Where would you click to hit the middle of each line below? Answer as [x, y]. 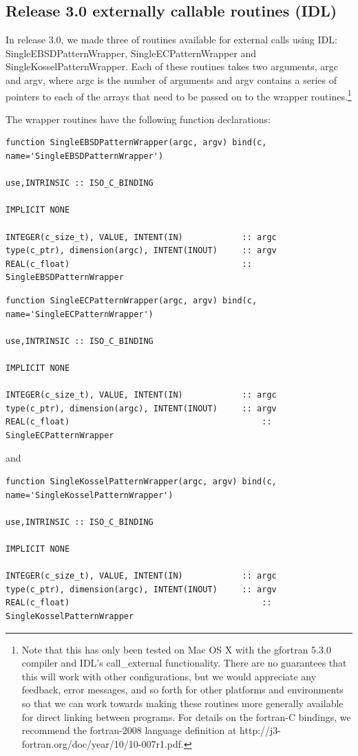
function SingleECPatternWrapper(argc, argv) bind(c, [131, 300]
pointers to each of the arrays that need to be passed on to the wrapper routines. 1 [179, 95]
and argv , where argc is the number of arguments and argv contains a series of [171, 79]
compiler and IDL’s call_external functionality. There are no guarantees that [184, 663]
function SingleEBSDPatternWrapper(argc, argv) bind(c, [136, 143]
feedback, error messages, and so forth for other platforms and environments [182, 690]
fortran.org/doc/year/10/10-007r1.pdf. [103, 743]
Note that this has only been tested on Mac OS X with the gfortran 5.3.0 [176, 649]
